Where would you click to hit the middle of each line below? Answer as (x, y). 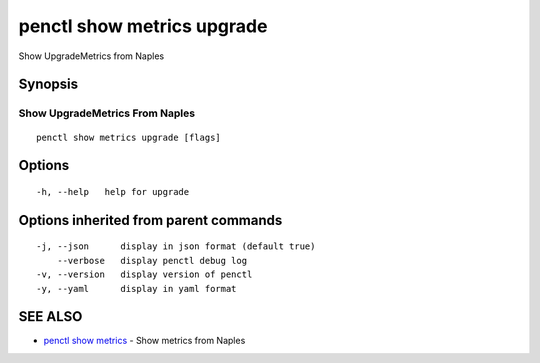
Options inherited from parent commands (150, 220)
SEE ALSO (50, 316)
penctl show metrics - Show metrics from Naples (144, 341)
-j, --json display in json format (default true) (176, 246)
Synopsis (48, 84)
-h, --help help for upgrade (113, 191)
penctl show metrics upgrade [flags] (129, 137)
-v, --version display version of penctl (144, 274)
